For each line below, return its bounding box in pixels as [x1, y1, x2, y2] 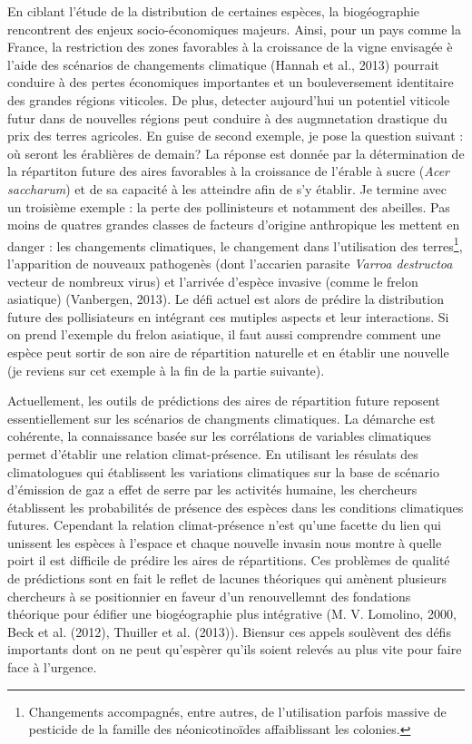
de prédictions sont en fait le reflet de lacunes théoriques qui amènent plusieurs [7, 569, 447, 588]
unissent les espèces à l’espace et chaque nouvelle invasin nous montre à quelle [7, 533, 442, 552]
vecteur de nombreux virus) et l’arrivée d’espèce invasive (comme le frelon [7, 271, 418, 290]
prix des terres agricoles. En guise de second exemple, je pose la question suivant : [7, 126, 464, 145]
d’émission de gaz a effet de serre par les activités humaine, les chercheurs [7, 480, 418, 499]
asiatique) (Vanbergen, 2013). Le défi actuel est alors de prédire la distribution [7, 289, 444, 308]
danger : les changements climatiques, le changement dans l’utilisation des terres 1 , [7, 233, 463, 255]
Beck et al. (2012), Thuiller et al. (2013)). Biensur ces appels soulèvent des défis [7, 622, 451, 641]
